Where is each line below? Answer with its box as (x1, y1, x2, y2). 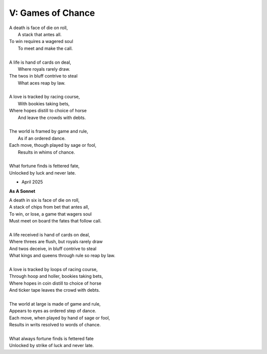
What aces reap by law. (18, 80, 66, 86)
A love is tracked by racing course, (9, 94, 80, 100)
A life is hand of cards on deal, (9, 59, 72, 65)
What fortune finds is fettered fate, (9, 163, 80, 169)
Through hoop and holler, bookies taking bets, (9, 273, 103, 279)
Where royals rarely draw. (18, 66, 70, 72)
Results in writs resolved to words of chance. (9, 321, 101, 327)
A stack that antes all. (18, 31, 62, 37)
